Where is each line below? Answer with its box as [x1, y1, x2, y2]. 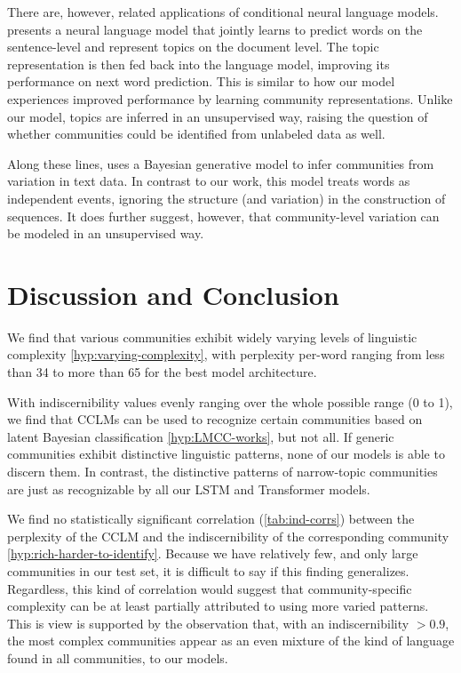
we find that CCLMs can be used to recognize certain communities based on [7, 410, 423, 429]
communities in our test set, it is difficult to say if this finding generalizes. [7, 561, 409, 580]
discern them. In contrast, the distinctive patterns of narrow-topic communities [7, 462, 438, 480]
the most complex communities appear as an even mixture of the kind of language [7, 631, 455, 650]
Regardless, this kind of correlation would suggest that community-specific [7, 579, 412, 597]
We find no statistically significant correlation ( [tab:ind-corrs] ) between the [7, 509, 415, 528]
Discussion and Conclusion [7, 276, 339, 312]
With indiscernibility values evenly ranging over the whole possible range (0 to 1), [7, 392, 453, 411]
